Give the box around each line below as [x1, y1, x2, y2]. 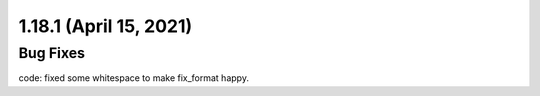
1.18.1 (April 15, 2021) [18, 15, 193, 37]
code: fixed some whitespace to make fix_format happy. [18, 72, 250, 84]
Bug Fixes [18, 44, 85, 62]
